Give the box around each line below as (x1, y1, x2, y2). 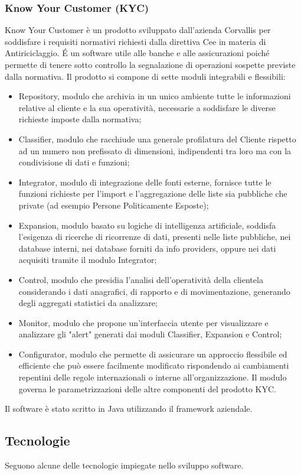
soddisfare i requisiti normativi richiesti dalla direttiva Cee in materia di (5, 35, 266, 47)
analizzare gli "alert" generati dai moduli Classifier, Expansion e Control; (18, 328, 282, 340)
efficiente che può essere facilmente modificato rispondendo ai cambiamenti (18, 359, 289, 372)
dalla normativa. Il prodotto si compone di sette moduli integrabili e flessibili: (5, 70, 286, 82)
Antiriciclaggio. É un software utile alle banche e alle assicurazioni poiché (5, 47, 270, 59)
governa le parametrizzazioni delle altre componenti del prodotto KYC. (18, 382, 276, 395)
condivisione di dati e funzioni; (18, 156, 130, 168)
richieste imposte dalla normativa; (18, 113, 142, 125)
